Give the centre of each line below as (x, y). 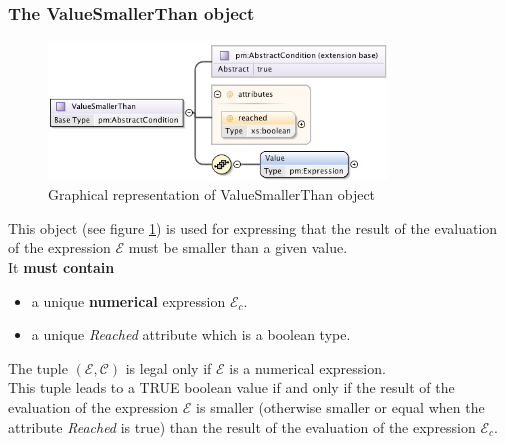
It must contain (61, 267)
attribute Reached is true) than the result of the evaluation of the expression (242, 426)
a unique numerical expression (128, 300)
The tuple (38, 367)
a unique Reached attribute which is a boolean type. (191, 334)
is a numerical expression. (307, 367)
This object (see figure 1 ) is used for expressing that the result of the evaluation (253, 227)
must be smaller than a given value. (238, 247)
